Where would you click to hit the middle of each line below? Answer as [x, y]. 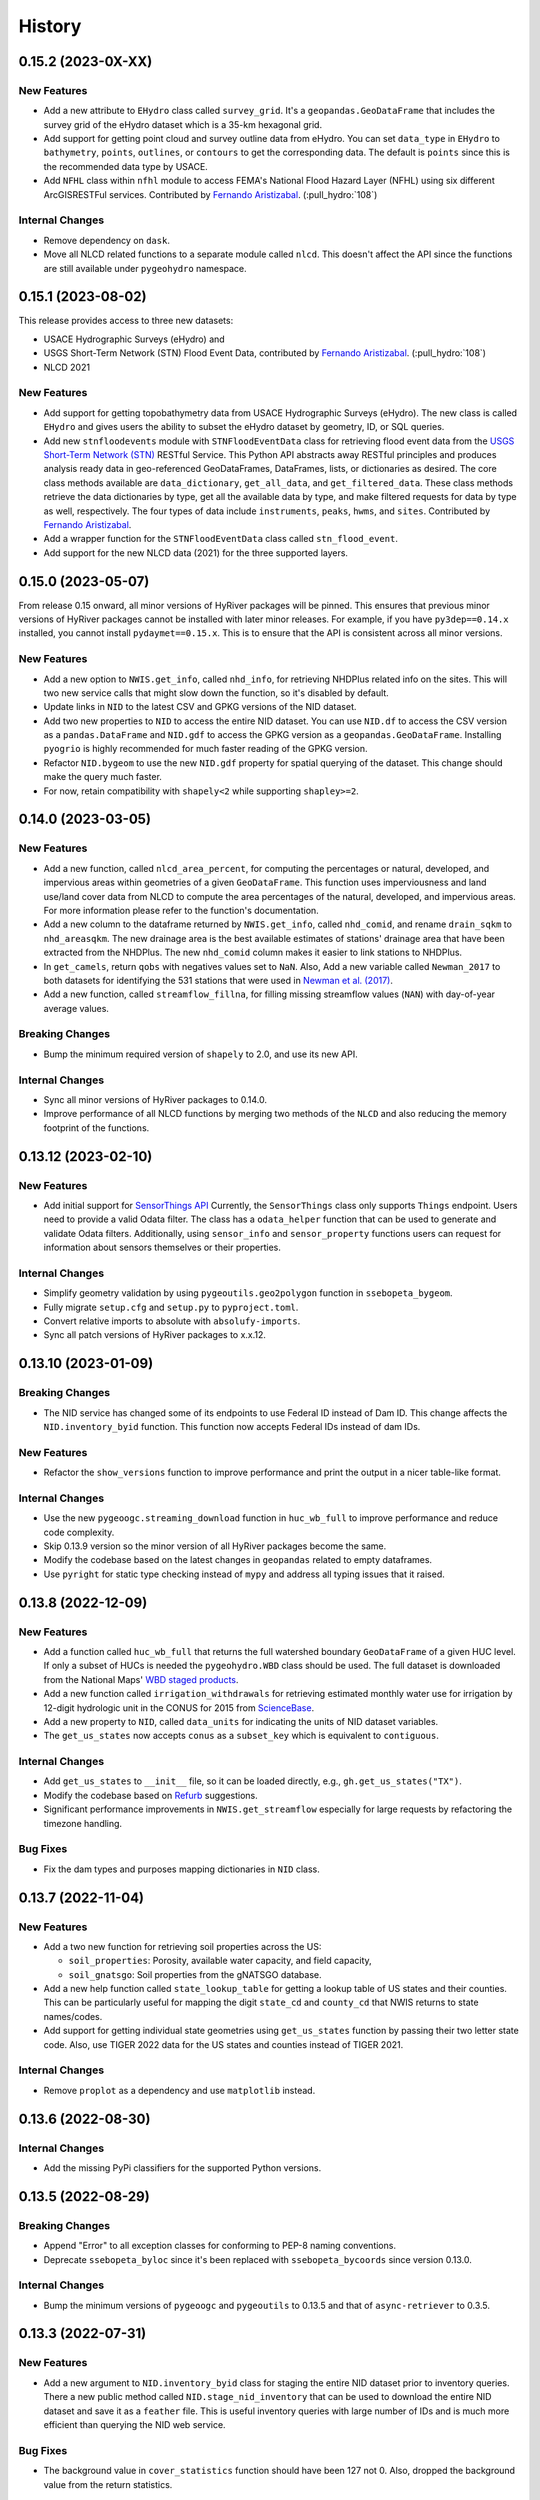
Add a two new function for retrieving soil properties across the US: [182, 1946]
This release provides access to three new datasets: [126, 321]
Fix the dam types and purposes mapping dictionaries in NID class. [181, 1869]
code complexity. [79, 1532]
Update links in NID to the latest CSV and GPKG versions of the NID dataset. [200, 707]
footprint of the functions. [96, 1127]
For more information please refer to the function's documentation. [181, 910]
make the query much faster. [102, 777]
